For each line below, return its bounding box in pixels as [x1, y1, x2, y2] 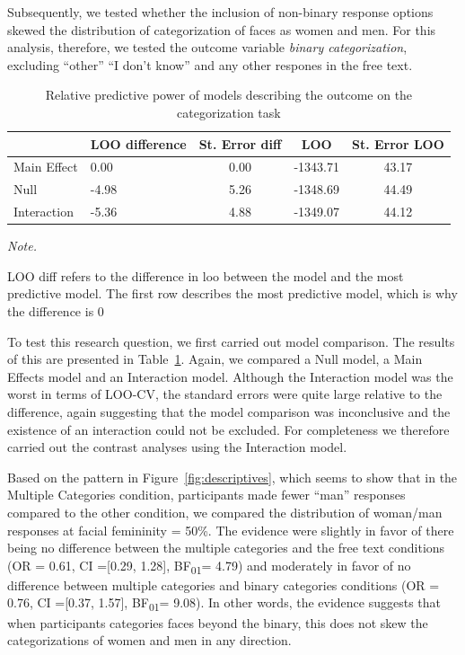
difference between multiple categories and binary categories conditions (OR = [7, 575, 440, 594]
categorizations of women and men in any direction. [7, 631, 292, 650]
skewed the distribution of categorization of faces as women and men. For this [7, 20, 436, 39]
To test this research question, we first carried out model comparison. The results [7, 332, 455, 350]
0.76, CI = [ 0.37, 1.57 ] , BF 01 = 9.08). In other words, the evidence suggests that [7, 593, 442, 615]
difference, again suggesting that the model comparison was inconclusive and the [7, 402, 451, 420]
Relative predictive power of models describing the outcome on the [45, 85, 413, 104]
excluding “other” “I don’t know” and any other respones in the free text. [7, 55, 413, 74]
